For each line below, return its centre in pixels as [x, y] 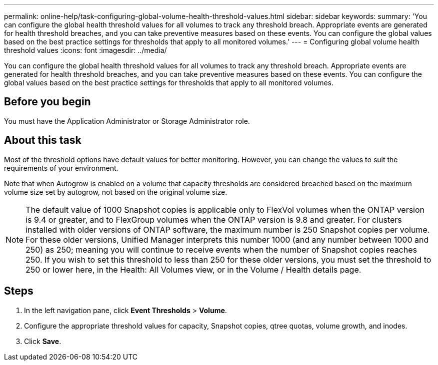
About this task [43, 140]
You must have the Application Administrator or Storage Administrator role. [127, 121]
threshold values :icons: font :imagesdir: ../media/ [85, 50]
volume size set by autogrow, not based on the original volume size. [116, 192]
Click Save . [43, 341]
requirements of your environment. [61, 168]
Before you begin [47, 102]
